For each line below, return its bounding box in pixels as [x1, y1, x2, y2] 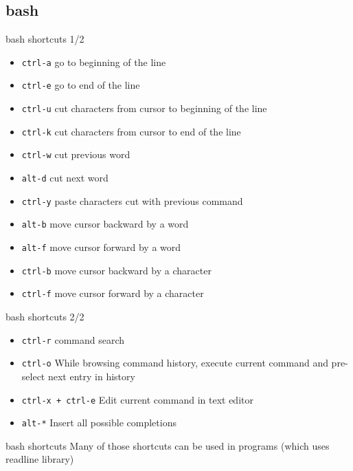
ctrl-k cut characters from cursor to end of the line [21, 124, 241, 138]
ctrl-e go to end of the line [21, 78, 140, 92]
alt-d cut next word [21, 171, 109, 185]
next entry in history [47, 369, 135, 383]
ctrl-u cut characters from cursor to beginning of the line [21, 101, 267, 116]
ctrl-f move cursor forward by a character [21, 286, 204, 300]
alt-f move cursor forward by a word [21, 240, 181, 254]
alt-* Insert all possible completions [21, 415, 176, 430]
